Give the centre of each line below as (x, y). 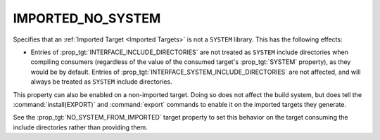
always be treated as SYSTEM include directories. (101, 82)
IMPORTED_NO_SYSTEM (87, 18)
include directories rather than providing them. (80, 127)
